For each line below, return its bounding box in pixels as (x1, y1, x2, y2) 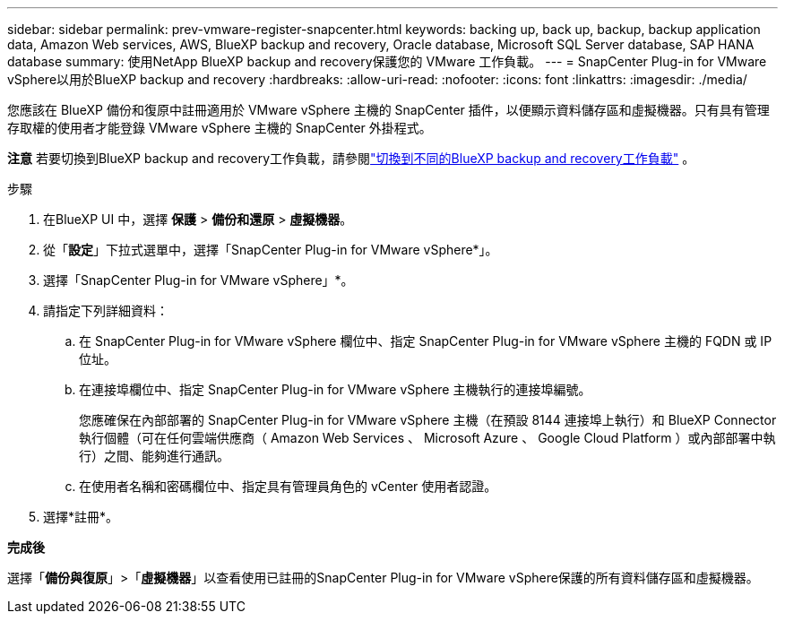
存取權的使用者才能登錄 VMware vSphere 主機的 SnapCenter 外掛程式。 (7, 120, 432, 135)
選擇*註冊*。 (43, 509, 119, 524)
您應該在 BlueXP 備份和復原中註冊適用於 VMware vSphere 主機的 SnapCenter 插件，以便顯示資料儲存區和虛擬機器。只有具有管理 (7, 102, 770, 117)
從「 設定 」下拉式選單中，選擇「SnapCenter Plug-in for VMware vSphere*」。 (43, 242, 498, 257)
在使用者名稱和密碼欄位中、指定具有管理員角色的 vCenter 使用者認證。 (79, 479, 497, 494)
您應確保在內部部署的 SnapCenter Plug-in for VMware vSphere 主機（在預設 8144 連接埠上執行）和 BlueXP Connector (79, 412, 777, 427)
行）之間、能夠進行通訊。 (79, 448, 229, 463)
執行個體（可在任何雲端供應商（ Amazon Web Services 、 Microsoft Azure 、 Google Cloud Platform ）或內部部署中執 (79, 430, 776, 445)
